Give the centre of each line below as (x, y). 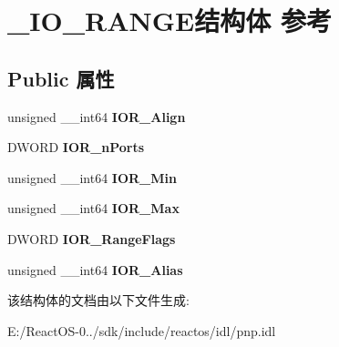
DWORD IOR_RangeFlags (92, 238)
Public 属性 (61, 78)
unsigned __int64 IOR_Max (93, 208)
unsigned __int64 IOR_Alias (95, 269)
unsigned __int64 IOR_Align (97, 116)
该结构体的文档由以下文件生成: (98, 300)
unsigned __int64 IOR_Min (92, 177)
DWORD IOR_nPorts (76, 147)
